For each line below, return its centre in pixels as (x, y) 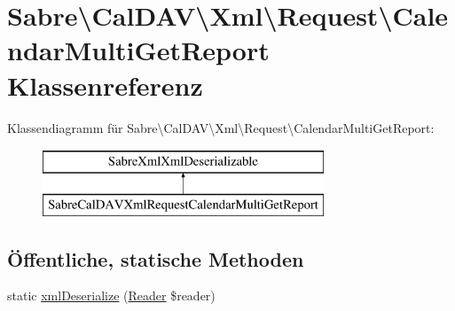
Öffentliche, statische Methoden (156, 258)
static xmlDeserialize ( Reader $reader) (111, 295)
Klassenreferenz (105, 85)
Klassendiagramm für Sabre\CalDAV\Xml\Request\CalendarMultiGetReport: (221, 127)
